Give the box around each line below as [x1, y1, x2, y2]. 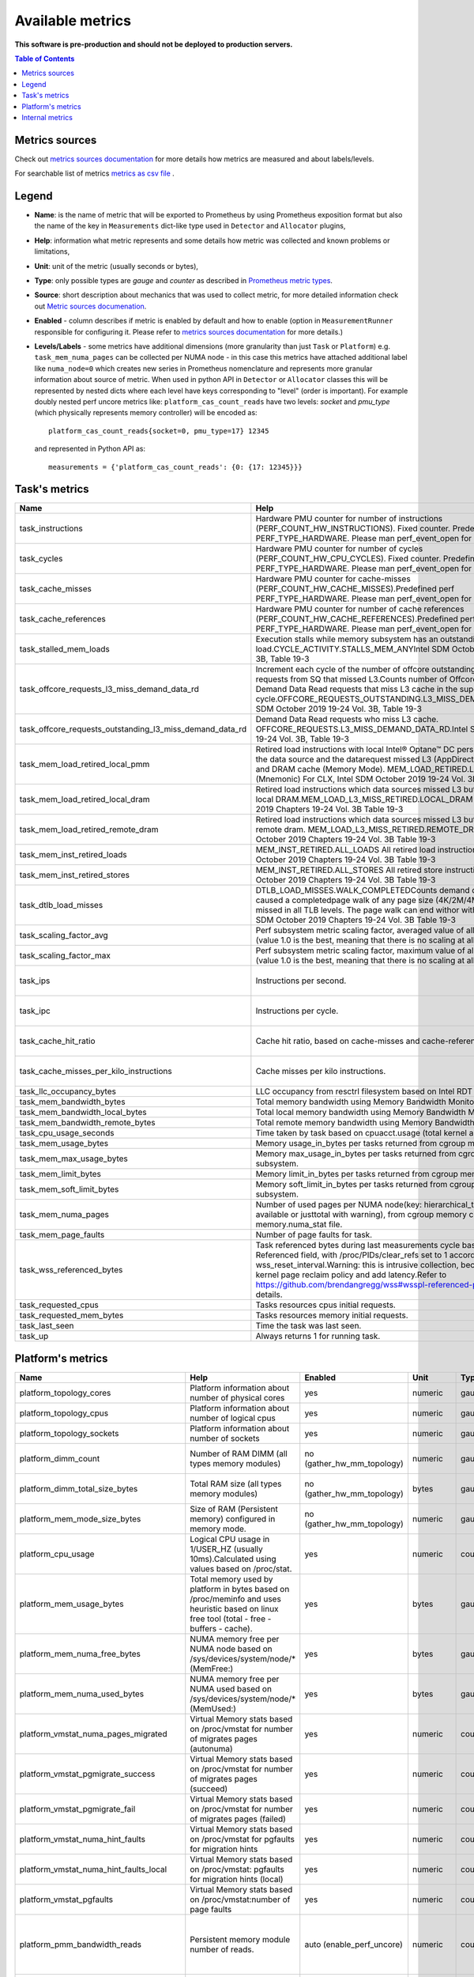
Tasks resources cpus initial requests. [255, 1299, 397, 1310]
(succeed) [190, 1783, 228, 1794]
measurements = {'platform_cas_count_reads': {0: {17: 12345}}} [48, 463, 303, 471]
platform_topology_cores [19, 1387, 111, 1398]
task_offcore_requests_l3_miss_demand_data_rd [19, 684, 199, 695]
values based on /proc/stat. [190, 1563, 292, 1574]
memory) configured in [190, 1513, 276, 1524]
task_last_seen [19, 1321, 74, 1332]
